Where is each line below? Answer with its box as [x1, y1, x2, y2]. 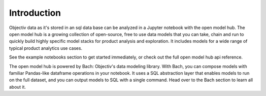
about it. [9, 84, 26, 90]
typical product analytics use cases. [9, 45, 82, 51]
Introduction [9, 7, 61, 18]
